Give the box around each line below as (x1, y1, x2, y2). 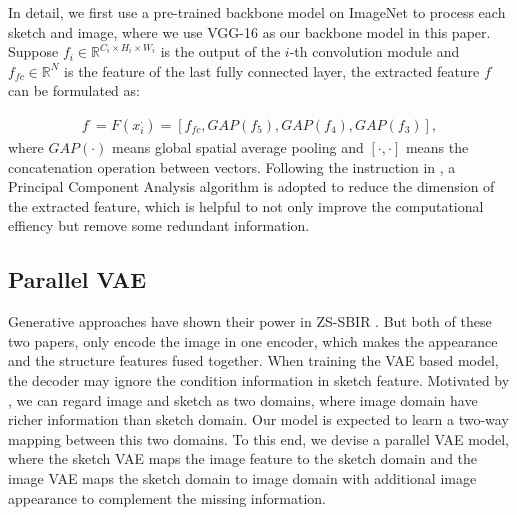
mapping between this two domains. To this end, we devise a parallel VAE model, (8, 428, 510, 449)
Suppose (8, 41, 59, 62)
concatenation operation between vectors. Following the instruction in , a (8, 156, 456, 177)
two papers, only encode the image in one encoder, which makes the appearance (8, 330, 498, 351)
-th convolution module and (289, 41, 460, 62)
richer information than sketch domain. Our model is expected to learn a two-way (8, 409, 509, 430)
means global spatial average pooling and (112, 137, 364, 157)
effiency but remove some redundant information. (8, 215, 310, 236)
